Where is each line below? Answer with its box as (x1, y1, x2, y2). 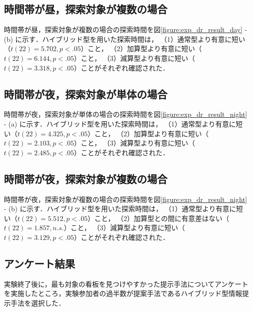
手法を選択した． (10, 297, 65, 308)
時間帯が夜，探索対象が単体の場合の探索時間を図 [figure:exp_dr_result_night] (4, 109, 247, 119)
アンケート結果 (4, 256, 75, 271)
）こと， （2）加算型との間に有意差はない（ (87, 213, 229, 223)
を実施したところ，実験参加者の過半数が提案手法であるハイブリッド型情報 (4, 288, 242, 298)
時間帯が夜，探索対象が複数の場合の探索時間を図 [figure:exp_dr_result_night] (4, 194, 247, 204)
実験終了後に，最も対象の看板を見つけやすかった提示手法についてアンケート (4, 278, 249, 289)
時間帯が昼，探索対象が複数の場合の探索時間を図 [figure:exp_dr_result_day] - (4, 24, 247, 35)
